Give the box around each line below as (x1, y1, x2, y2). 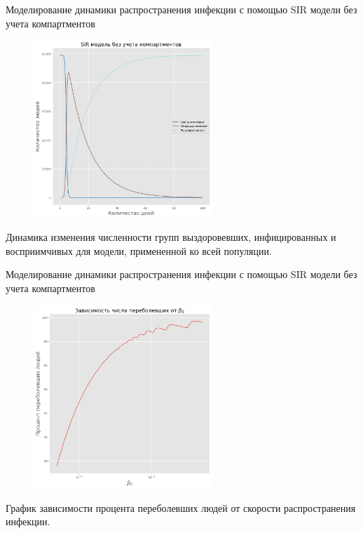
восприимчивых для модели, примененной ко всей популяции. (6, 243, 272, 258)
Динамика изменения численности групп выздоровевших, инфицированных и (6, 230, 336, 244)
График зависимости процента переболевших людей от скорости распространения (6, 500, 356, 515)
